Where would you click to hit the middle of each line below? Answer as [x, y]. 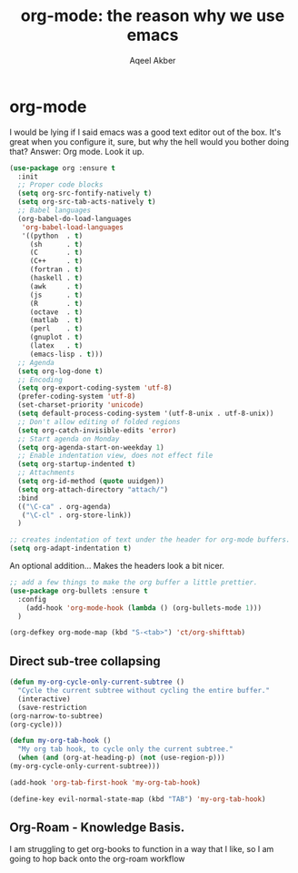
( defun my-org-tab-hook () [60, 741]
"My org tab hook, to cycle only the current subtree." [125, 749]
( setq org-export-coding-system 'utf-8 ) [95, 388]
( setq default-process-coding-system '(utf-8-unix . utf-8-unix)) [146, 414]
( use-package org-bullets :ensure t [79, 591]
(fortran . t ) [56, 269]
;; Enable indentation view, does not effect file [115, 456]
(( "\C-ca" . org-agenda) [65, 506]
